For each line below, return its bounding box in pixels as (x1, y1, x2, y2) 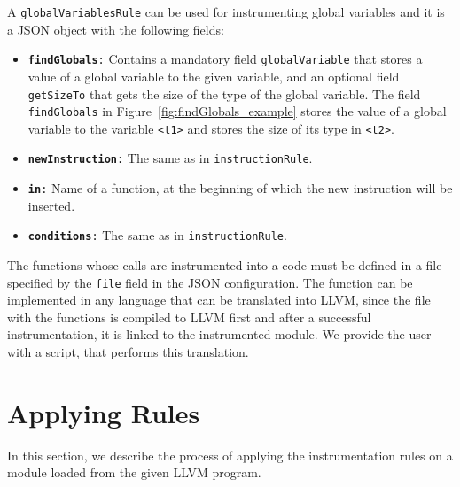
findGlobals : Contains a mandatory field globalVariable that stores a (27, 50, 423, 68)
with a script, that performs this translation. (7, 343, 249, 361)
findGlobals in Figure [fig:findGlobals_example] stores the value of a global (27, 102, 447, 120)
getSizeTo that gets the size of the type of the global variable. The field (27, 84, 421, 103)
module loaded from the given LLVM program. (7, 463, 261, 482)
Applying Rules (7, 394, 200, 430)
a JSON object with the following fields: (7, 19, 224, 38)
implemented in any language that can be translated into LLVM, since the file (7, 290, 431, 309)
